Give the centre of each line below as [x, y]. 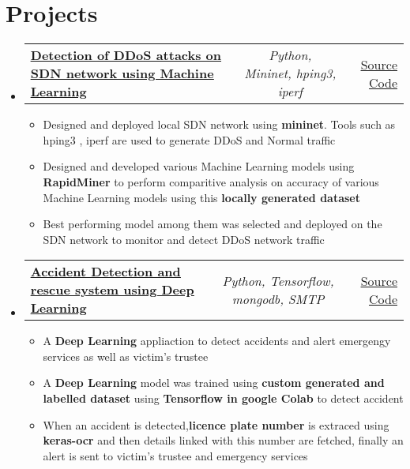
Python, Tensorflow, [278, 280]
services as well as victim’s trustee [126, 356]
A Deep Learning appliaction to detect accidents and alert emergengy [217, 341]
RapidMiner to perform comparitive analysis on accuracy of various [211, 181]
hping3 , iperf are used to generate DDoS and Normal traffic [189, 139]
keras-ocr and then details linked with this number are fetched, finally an [223, 440]
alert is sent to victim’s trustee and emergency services [175, 455]
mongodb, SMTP [278, 298]
